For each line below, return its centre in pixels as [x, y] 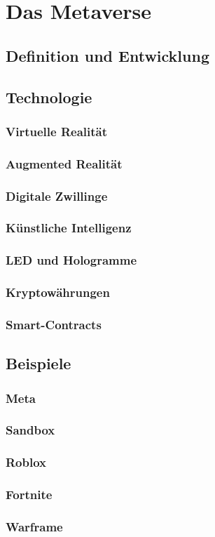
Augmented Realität [64, 163]
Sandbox [30, 430]
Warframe [34, 526]
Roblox [26, 462]
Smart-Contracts [54, 324]
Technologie [49, 97]
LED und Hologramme [71, 260]
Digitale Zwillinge [57, 195]
